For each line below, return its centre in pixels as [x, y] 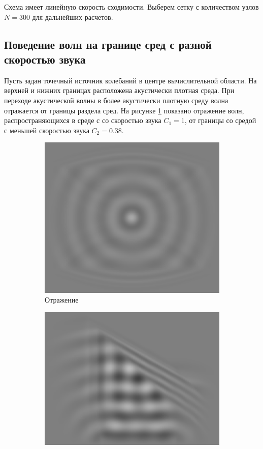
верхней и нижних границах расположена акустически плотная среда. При [119, 90]
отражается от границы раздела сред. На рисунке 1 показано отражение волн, [124, 110]
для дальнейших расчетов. [73, 17]
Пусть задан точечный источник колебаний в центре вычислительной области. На [130, 80]
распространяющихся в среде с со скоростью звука [83, 120]
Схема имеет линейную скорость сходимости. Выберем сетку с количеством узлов [131, 7]
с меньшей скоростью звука [47, 130]
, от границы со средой [220, 120]
